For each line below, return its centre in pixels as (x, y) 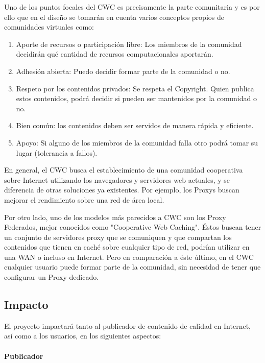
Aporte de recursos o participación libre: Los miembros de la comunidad (129, 44)
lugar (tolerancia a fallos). (57, 152)
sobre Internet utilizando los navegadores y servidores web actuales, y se (117, 179)
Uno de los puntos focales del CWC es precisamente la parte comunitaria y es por (132, 7)
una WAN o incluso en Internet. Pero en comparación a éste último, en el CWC (129, 257)
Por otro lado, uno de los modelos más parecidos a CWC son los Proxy (115, 217)
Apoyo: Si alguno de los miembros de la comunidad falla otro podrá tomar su (137, 142)
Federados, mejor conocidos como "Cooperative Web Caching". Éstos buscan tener (133, 227)
